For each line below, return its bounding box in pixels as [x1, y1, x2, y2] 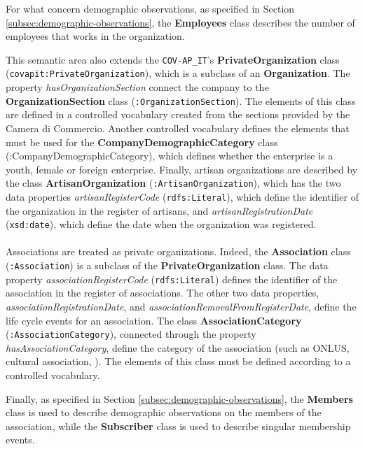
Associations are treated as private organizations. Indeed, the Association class [6, 244, 351, 259]
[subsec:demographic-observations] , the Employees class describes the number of [6, 15, 355, 29]
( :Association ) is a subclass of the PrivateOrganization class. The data [6, 258, 329, 273]
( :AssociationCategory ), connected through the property [6, 327, 256, 341]
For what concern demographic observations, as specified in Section [6, 1, 295, 15]
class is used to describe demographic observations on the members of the [6, 405, 322, 420]
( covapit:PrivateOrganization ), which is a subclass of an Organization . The [6, 66, 350, 80]
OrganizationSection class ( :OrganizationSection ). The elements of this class [6, 93, 356, 108]
